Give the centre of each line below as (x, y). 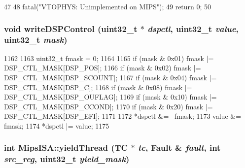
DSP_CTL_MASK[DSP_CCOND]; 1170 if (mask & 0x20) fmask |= (108, 106)
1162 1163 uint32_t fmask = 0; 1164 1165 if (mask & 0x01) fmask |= (109, 58)
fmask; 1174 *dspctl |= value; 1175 (57, 125)
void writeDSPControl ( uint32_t (71, 28)
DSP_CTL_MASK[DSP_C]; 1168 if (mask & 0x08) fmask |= (98, 87)
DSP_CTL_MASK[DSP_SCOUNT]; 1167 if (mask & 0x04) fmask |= (110, 77)
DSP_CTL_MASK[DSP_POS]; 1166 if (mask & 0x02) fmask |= (103, 68)
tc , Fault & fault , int (179, 148)
